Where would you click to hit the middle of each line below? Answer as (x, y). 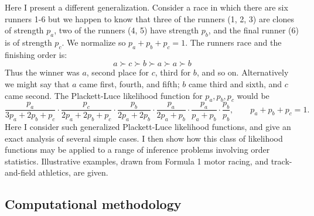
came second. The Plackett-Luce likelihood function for (104, 95)
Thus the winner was (42, 72)
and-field (20, 172)
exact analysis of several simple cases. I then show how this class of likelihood (144, 138)
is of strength (28, 42)
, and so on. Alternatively (243, 72)
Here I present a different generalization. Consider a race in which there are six (146, 7)
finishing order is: (36, 54)
